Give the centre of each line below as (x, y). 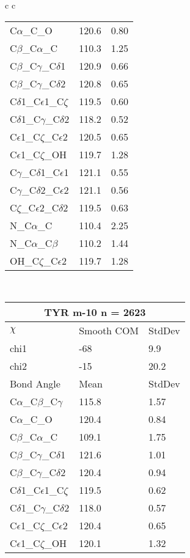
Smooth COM (109, 331)
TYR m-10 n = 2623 (95, 312)
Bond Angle (35, 384)
